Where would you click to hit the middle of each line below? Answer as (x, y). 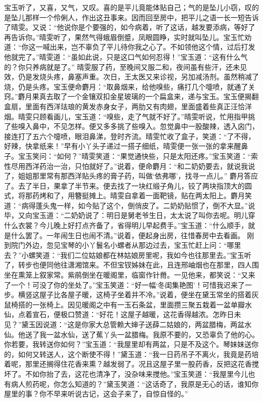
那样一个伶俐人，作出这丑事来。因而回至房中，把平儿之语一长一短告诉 (142, 17)
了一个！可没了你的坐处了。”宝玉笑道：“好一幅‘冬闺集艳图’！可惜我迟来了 (124, 284)
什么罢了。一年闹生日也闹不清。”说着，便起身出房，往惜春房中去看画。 (128, 235)
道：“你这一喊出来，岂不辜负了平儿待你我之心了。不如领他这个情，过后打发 (130, 47)
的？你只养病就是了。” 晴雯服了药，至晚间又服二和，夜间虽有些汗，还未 (122, 66)
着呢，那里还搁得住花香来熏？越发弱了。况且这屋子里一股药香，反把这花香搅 (131, 364)
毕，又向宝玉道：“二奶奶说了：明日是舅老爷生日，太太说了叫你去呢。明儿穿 (130, 215)
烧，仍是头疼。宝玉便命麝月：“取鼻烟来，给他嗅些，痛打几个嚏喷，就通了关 (130, 86)
